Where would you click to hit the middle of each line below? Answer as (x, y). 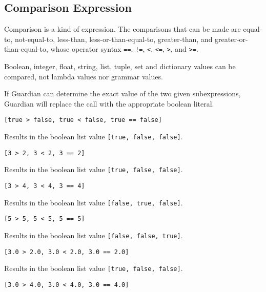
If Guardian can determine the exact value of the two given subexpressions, (122, 93)
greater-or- (231, 39)
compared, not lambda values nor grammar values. (84, 76)
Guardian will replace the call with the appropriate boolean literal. (109, 103)
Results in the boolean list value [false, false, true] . (94, 235)
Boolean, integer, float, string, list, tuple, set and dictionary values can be (120, 66)
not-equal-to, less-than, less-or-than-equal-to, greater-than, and (114, 39)
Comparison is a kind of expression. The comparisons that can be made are (122, 29)
